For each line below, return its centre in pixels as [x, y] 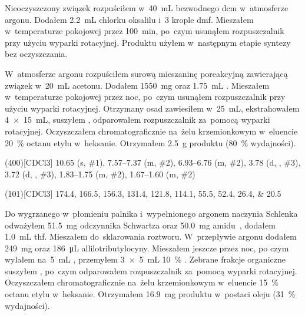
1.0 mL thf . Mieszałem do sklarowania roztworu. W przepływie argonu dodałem [151, 236]
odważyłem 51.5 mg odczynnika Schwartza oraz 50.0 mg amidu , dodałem [140, 225]
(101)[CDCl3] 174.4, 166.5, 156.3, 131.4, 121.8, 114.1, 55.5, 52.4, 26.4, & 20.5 [143, 194]
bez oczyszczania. [36, 54]
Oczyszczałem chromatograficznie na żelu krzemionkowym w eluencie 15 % [142, 282]
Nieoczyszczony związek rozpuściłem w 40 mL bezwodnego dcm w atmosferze [147, 8]
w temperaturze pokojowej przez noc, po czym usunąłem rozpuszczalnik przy [145, 97]
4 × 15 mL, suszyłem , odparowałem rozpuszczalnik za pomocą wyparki [137, 120]
